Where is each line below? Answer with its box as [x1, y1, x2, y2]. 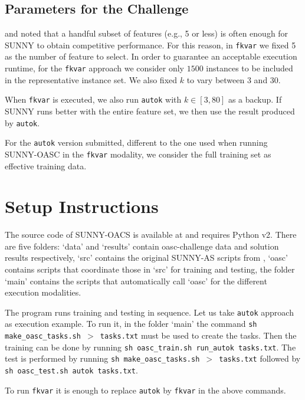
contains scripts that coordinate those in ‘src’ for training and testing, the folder [5, 263, 295, 276]
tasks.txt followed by [219, 352, 301, 365]
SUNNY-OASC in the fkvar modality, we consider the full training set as [5, 147, 271, 160]
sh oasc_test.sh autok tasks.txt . [5, 364, 138, 376]
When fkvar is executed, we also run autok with [5, 93, 182, 106]
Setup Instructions [5, 194, 159, 218]
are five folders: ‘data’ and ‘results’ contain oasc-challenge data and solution [5, 240, 279, 252]
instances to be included [206, 62, 293, 74]
